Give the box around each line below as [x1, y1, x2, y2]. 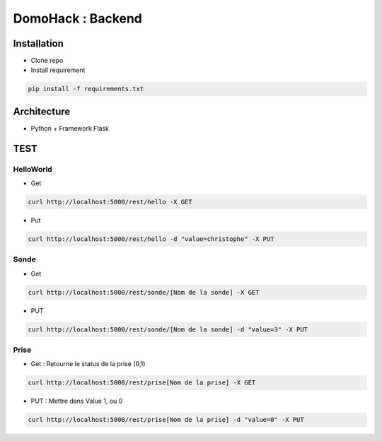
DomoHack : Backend [13, 11, 143, 26]
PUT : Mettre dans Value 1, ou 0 [30, 396, 123, 406]
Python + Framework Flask [30, 124, 110, 132]
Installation [13, 37, 64, 49]
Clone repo [30, 57, 64, 65]
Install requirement [30, 66, 86, 74]
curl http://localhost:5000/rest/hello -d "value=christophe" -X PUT [28, 235, 274, 243]
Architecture [13, 105, 71, 117]
